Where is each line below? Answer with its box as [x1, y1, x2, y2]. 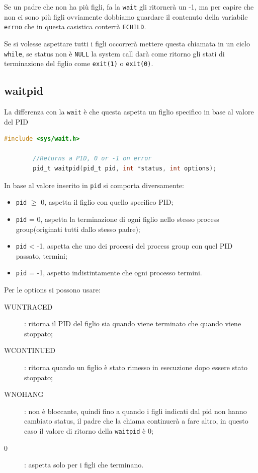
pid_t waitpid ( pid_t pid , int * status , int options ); [33, 165, 217, 172]
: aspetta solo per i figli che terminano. [24, 459, 144, 470]
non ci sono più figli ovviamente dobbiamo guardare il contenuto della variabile [4, 11, 248, 22]
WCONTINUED [4, 345, 55, 356]
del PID [4, 116, 28, 127]
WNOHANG [4, 389, 44, 399]
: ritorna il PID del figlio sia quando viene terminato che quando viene [24, 318, 241, 329]
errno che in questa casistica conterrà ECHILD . [4, 21, 146, 32]
